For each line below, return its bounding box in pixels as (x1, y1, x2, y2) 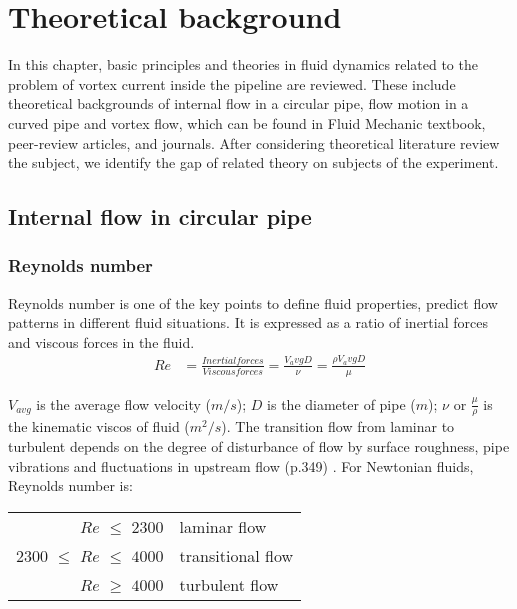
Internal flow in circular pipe (8, 201, 312, 232)
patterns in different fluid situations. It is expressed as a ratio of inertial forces (8, 312, 488, 333)
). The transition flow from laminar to (221, 416, 455, 437)
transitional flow (179, 543, 294, 567)
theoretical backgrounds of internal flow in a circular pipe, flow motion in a (8, 93, 469, 114)
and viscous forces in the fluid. (8, 331, 195, 352)
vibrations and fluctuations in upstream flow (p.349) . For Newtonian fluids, (8, 455, 474, 476)
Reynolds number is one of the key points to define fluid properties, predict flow (8, 292, 498, 313)
